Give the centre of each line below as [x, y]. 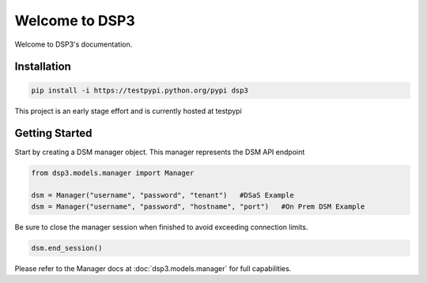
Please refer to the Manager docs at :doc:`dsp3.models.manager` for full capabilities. [153, 268]
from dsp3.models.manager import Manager [113, 173]
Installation [43, 67]
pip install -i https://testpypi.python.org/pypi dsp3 [140, 90]
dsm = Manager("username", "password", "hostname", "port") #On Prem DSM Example [198, 206]
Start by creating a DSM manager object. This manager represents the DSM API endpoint [160, 152]
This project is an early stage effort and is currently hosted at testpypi [128, 111]
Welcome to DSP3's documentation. [74, 44]
